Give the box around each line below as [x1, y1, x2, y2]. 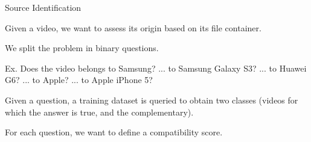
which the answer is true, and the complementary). [5, 105, 194, 118]
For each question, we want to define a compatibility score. [5, 126, 223, 138]
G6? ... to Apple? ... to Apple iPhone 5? [5, 73, 153, 86]
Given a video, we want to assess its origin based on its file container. [5, 21, 261, 34]
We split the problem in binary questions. [5, 42, 159, 54]
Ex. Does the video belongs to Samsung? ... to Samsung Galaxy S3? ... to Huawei [5, 61, 307, 74]
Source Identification [5, 1, 82, 13]
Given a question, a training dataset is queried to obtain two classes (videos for [5, 93, 298, 106]
